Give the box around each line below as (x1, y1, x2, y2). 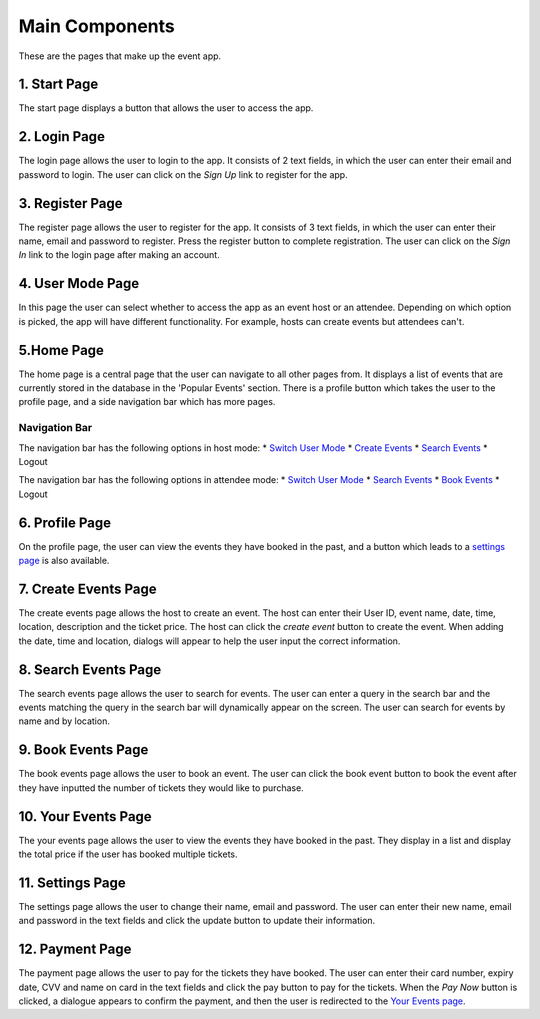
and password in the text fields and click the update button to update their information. (18, 915, 376, 927)
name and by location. (18, 715, 110, 727)
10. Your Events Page (18, 808, 152, 825)
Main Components (18, 15, 175, 37)
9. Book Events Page (18, 741, 149, 759)
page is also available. (18, 555, 110, 567)
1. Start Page (18, 76, 99, 93)
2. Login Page (18, 128, 105, 145)
